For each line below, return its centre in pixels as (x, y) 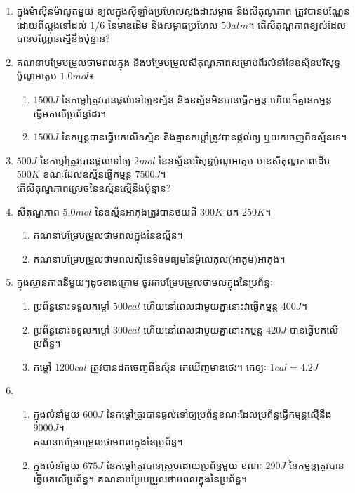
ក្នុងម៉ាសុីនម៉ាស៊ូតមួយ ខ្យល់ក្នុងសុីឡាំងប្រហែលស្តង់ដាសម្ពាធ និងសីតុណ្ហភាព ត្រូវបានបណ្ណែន (183, 11)
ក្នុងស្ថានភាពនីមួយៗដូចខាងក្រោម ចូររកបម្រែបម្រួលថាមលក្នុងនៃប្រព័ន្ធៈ (145, 282)
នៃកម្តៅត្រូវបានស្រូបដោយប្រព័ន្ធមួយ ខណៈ (184, 465)
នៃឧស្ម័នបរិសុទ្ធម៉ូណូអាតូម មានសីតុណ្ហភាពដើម (244, 160)
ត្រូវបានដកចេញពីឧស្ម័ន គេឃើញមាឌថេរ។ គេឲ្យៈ (178, 366)
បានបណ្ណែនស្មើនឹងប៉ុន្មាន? (63, 38)
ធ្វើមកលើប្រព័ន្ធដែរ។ (70, 113)
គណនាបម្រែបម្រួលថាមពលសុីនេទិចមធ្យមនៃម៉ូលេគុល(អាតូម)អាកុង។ (159, 258)
